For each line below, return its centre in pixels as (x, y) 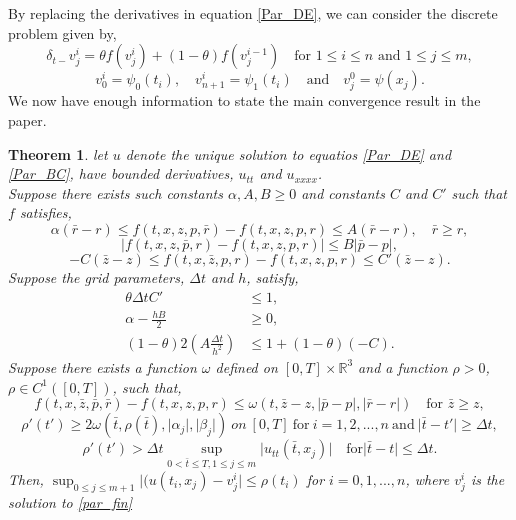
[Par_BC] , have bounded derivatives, (121, 173)
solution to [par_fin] (70, 501)
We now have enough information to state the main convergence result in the (244, 100)
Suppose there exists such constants (115, 192)
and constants (343, 192)
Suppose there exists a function (102, 366)
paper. (27, 119)
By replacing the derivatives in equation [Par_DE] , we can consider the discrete (253, 13)
